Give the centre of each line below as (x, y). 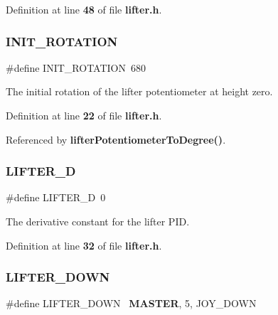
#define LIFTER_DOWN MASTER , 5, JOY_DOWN (131, 303)
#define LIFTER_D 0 (56, 197)
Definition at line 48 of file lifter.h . (84, 9)
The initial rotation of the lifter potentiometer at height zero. (139, 91)
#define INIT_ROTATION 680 (76, 67)
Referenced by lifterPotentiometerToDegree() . (116, 139)
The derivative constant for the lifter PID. (98, 221)
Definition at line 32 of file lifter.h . (84, 245)
